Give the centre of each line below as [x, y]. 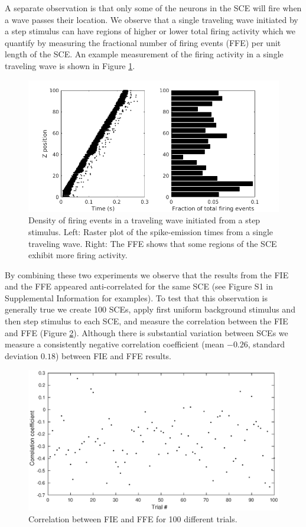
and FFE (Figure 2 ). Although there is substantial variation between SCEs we [147, 332]
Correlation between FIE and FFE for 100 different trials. [133, 518]
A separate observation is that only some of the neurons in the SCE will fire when [153, 8]
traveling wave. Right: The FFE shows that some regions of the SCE [153, 243]
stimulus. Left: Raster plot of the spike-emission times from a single [151, 231]
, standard [266, 344]
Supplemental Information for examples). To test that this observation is [136, 297]
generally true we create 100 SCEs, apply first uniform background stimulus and [150, 309]
